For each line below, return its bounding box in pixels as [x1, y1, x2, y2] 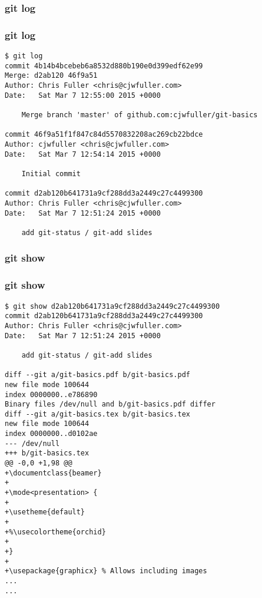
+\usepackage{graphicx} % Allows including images [5, 567, 207, 576]
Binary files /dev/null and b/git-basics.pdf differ [5, 400, 215, 409]
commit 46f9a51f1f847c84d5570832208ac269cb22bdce [5, 130, 203, 139]
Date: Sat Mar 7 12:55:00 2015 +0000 [5, 91, 161, 100]
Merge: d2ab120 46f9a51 [5, 71, 98, 80]
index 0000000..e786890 [5, 390, 98, 399]
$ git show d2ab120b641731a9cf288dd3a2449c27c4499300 [5, 302, 220, 310]
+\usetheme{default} [5, 508, 85, 517]
